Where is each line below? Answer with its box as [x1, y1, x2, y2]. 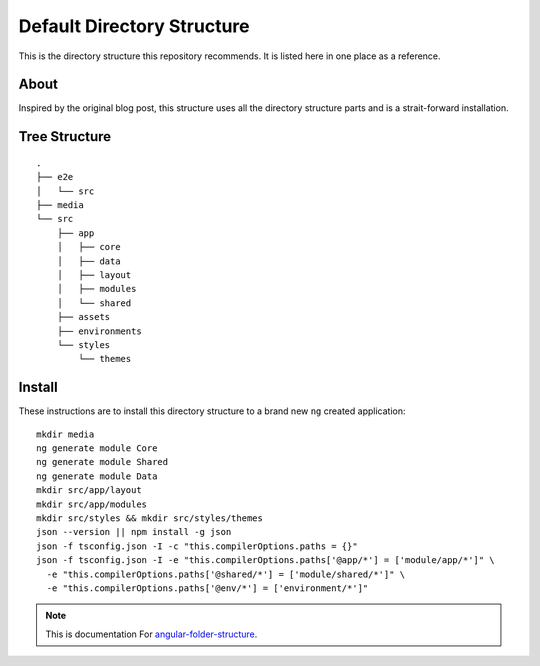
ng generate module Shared [36, 456, 169, 468]
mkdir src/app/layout [36, 485, 142, 496]
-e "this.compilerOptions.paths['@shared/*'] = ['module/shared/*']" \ [46, 568, 406, 580]
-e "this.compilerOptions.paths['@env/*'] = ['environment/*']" [46, 582, 369, 594]
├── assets [56, 311, 111, 323]
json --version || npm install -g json [36, 526, 232, 538]
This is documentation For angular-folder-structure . [45, 628, 258, 640]
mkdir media [36, 428, 95, 440]
